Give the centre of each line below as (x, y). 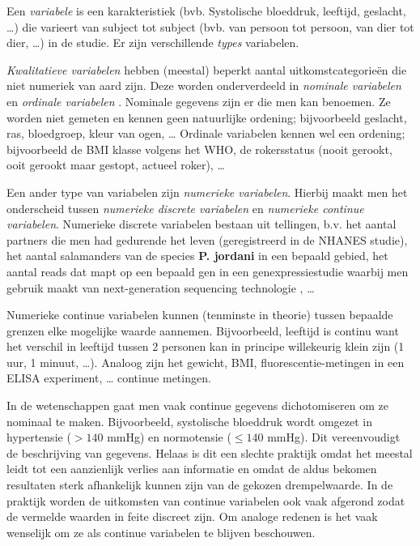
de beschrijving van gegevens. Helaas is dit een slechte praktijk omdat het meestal (210, 452)
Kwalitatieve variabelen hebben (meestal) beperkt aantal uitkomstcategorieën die (207, 69)
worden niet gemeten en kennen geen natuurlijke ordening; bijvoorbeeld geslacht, (207, 117)
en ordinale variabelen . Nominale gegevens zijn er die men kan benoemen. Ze (199, 101)
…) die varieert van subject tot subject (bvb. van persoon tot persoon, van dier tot (210, 26)
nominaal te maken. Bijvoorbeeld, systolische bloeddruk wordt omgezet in (190, 421)
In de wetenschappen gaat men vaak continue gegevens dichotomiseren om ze (197, 405)
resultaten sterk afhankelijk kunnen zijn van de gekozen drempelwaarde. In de (200, 485)
